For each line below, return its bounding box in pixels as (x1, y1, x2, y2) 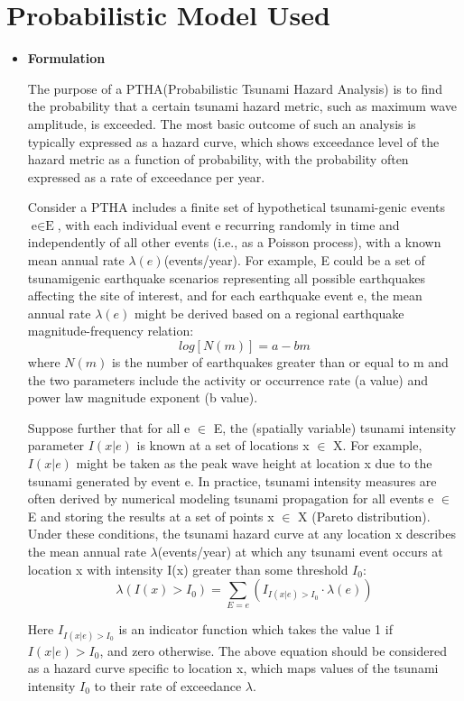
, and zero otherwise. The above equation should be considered (99, 641, 447, 659)
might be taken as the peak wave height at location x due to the (76, 454, 432, 472)
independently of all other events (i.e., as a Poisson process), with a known (27, 233, 441, 252)
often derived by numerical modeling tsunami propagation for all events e (27, 489, 434, 508)
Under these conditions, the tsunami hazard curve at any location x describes (27, 524, 457, 543)
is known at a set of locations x (136, 436, 310, 455)
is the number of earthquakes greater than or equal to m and (111, 353, 449, 372)
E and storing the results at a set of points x (27, 506, 274, 525)
